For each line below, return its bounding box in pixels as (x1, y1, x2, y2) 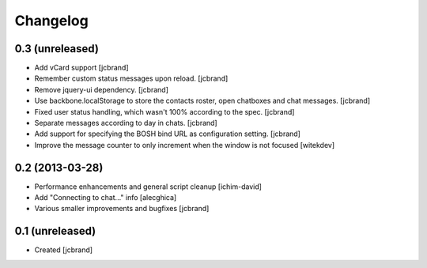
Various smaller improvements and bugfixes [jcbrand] (34, 204, 210, 213)
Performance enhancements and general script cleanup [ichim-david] (34, 182, 263, 191)
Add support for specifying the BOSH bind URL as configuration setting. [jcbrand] (34, 129, 300, 138)
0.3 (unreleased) (14, 42, 99, 55)
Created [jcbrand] (34, 245, 93, 255)
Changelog (14, 12, 89, 29)
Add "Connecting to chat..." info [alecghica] (34, 193, 177, 202)
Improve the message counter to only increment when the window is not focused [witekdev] (34, 140, 335, 149)
